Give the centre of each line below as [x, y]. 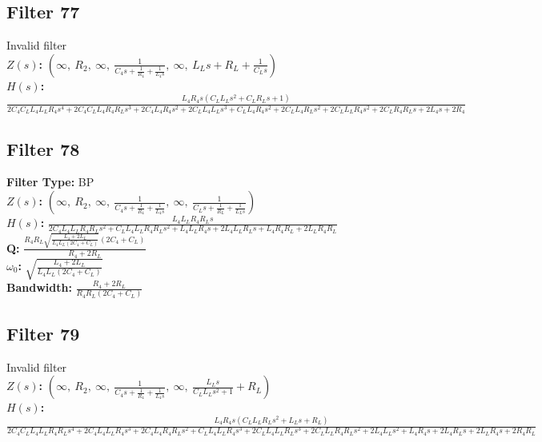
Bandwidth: [39, 287]
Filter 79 [43, 333]
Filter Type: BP [50, 182]
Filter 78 [43, 148]
